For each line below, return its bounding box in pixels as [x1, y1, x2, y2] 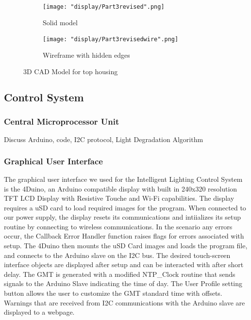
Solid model [43, 17, 78, 27]
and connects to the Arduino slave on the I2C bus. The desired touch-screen [4, 250, 231, 260]
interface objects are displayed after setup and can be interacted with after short [4, 259, 244, 270]
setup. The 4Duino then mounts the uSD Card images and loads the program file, [4, 240, 248, 251]
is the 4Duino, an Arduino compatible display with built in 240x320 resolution [4, 183, 237, 193]
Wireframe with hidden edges [43, 49, 130, 60]
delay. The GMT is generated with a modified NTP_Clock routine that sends [4, 269, 235, 279]
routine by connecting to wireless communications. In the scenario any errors [4, 221, 233, 231]
